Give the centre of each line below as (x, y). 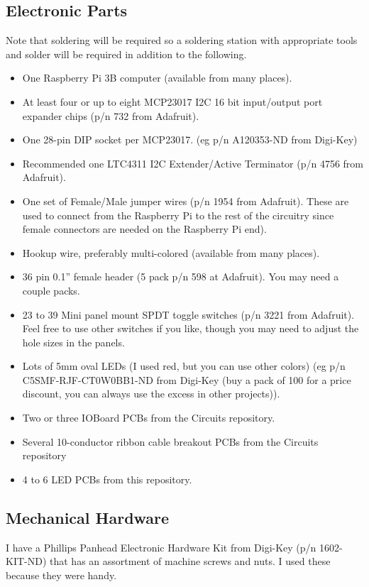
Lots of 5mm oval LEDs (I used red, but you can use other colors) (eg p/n (184, 366)
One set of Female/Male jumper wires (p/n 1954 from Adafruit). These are (186, 201)
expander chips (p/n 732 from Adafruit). (111, 115)
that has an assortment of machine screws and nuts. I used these (190, 561)
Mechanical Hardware (88, 517)
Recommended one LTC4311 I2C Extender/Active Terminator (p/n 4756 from (193, 163)
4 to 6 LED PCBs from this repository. (107, 479)
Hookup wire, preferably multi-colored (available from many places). (171, 252)
